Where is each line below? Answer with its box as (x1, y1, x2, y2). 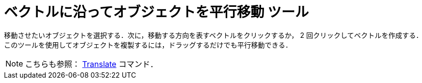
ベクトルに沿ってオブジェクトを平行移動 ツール (4, 4, 309, 20)
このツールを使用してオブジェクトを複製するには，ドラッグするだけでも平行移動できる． (4, 40, 292, 49)
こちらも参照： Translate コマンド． (25, 59, 158, 69)
